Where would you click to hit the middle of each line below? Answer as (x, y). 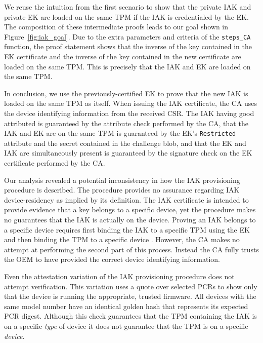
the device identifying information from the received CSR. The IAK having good (129, 113)
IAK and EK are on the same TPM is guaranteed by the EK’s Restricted (120, 133)
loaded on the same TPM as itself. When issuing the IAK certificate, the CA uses (131, 103)
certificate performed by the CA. (55, 163)
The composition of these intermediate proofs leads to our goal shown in (116, 27)
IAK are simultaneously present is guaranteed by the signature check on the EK (128, 153)
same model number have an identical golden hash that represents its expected (126, 306)
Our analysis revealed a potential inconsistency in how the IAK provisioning (122, 180)
